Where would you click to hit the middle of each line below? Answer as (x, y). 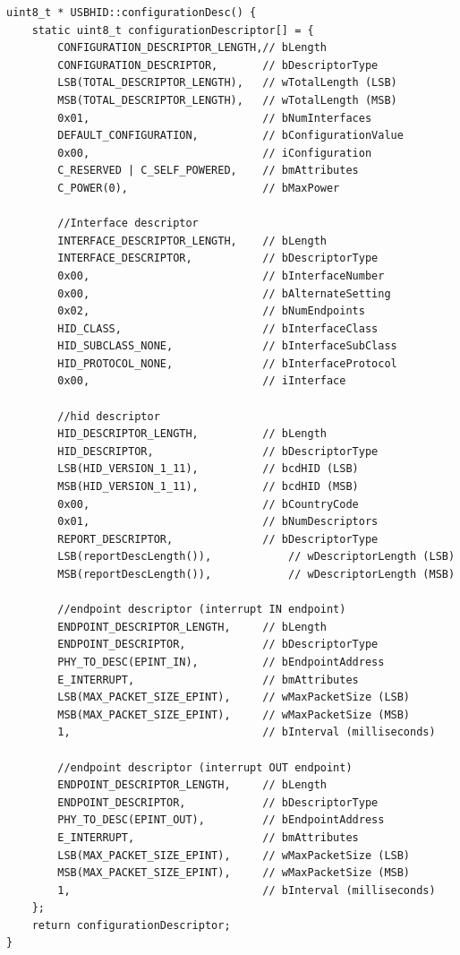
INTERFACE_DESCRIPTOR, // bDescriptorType (218, 258)
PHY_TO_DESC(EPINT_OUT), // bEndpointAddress (221, 820)
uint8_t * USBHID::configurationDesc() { (132, 13)
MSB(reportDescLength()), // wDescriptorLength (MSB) (256, 574)
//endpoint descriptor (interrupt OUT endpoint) (205, 767)
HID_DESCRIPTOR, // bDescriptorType (218, 451)
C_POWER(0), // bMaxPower (199, 188)
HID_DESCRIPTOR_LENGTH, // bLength (192, 434)
